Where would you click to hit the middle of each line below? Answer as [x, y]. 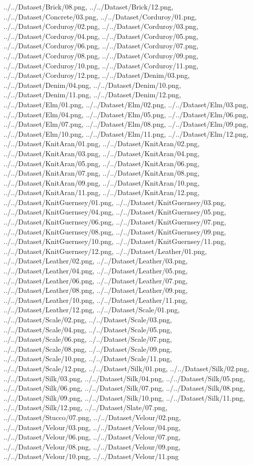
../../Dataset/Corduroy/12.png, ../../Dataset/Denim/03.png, [97, 75]
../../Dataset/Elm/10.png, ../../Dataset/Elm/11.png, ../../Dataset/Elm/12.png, [126, 133]
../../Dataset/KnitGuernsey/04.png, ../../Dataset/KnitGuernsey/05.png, [115, 212]
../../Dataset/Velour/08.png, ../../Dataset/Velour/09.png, [92, 446]
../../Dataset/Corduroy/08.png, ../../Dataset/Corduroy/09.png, [101, 55]
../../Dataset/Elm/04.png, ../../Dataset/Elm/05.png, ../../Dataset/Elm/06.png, [126, 114]
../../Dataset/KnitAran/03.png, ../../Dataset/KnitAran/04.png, [102, 153]
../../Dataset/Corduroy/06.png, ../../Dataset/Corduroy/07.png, [101, 46]
